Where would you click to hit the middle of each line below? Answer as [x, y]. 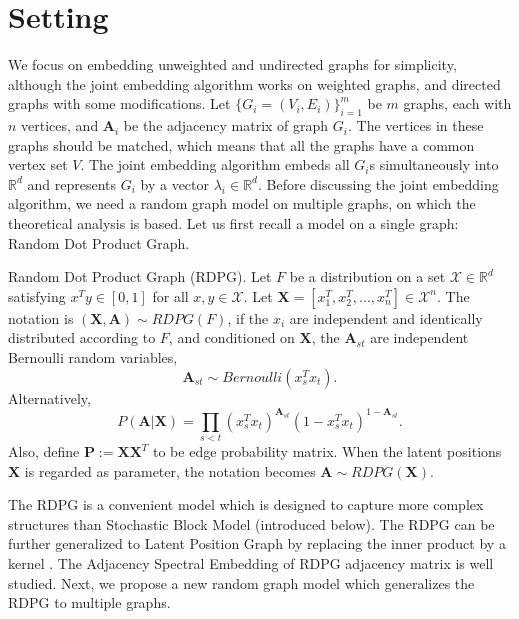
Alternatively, [49, 397]
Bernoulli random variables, [93, 357]
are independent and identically [386, 317]
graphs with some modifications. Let [119, 103]
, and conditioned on [231, 337]
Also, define [44, 451]
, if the [248, 317]
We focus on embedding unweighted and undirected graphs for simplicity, [232, 64]
